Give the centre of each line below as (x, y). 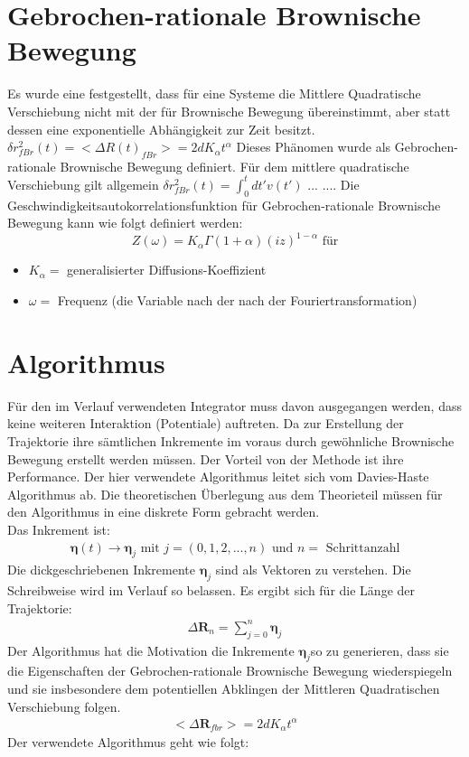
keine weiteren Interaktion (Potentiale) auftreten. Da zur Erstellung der (206, 423)
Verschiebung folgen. (64, 706)
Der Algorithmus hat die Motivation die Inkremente (151, 650)
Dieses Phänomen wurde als (314, 147)
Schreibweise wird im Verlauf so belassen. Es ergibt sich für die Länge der (211, 590)
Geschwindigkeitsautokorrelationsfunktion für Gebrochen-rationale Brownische (224, 205)
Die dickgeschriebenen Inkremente (101, 570)
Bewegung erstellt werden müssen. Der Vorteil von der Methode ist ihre (206, 458)
